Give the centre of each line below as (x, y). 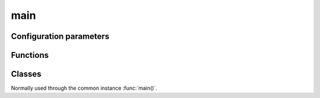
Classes (26, 74)
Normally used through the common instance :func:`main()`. (84, 88)
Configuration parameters (60, 36)
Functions (30, 55)
